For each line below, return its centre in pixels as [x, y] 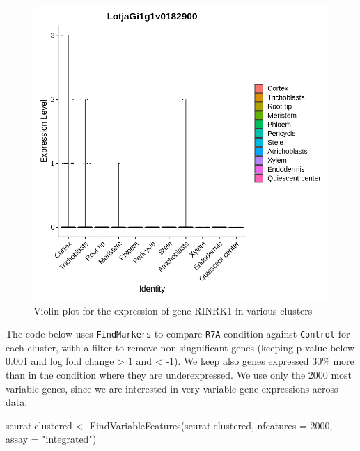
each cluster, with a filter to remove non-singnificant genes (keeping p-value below [180, 347]
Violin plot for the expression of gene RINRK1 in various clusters [173, 310]
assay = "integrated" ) [51, 439]
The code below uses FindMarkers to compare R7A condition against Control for [178, 334]
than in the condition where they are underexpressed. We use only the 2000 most [179, 375]
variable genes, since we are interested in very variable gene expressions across [172, 388]
